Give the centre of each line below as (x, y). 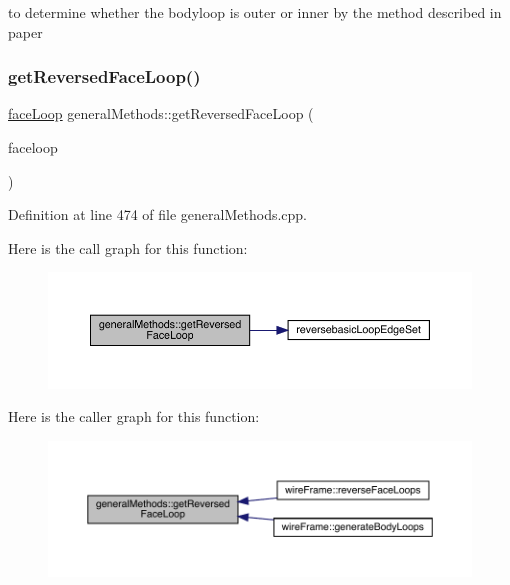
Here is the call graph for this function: (128, 247)
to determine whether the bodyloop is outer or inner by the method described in (255, 12)
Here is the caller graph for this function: (134, 416)
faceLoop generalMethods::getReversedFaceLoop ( (161, 113)
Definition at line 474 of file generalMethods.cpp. (158, 214)
